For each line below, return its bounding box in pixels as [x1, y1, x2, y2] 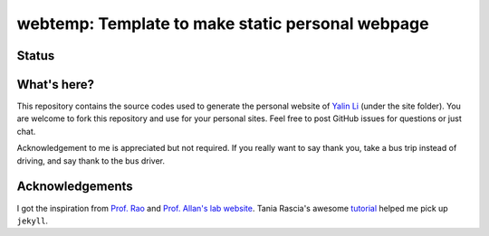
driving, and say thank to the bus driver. [16, 155, 166, 166]
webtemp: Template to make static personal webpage [16, 14, 429, 33]
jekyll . [16, 215, 49, 226]
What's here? [16, 77, 95, 92]
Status [16, 48, 55, 63]
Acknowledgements [16, 179, 133, 194]
